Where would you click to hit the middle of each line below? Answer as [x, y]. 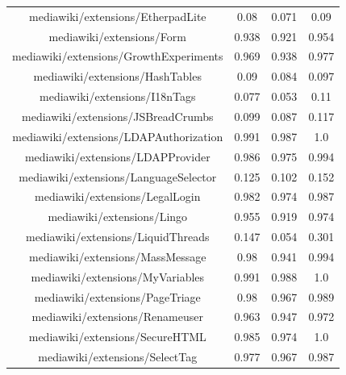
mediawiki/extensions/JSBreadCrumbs [118, 116]
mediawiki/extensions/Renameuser [117, 317]
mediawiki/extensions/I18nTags [118, 96]
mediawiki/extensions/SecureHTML [117, 337]
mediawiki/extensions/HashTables [117, 76]
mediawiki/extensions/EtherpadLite [118, 16]
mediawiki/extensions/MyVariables [118, 276]
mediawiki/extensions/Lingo [118, 217]
